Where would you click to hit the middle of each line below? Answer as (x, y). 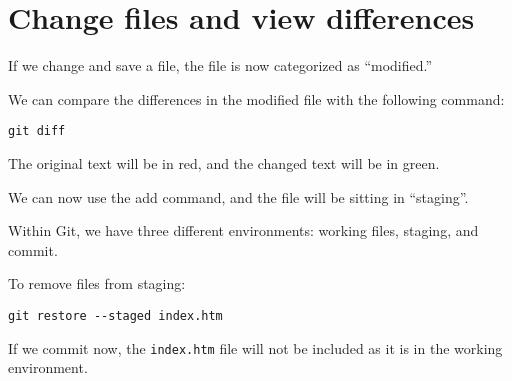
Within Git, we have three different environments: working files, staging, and (243, 230)
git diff (37, 131)
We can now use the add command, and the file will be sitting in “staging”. (238, 196)
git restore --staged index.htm (115, 315)
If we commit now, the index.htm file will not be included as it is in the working (255, 347)
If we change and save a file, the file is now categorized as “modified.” (220, 65)
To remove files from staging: (97, 283)
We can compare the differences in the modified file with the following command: (256, 98)
